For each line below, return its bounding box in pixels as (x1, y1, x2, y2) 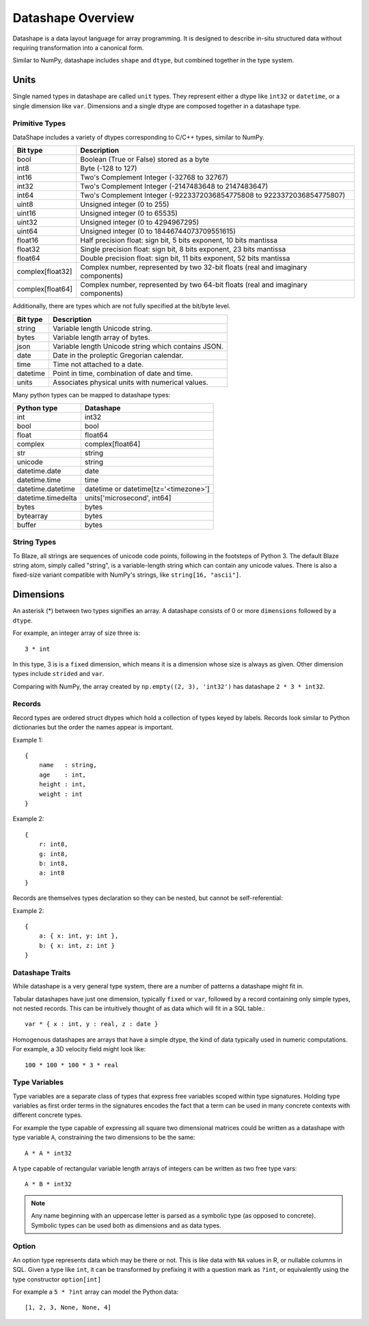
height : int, (38, 781, 87, 788)
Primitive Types (12, 118, 66, 128)
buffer (16, 520, 37, 529)
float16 (16, 236, 39, 245)
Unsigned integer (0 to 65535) (80, 209, 178, 218)
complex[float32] (16, 267, 72, 277)
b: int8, (38, 860, 68, 867)
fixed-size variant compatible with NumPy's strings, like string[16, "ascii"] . (12, 571, 242, 579)
